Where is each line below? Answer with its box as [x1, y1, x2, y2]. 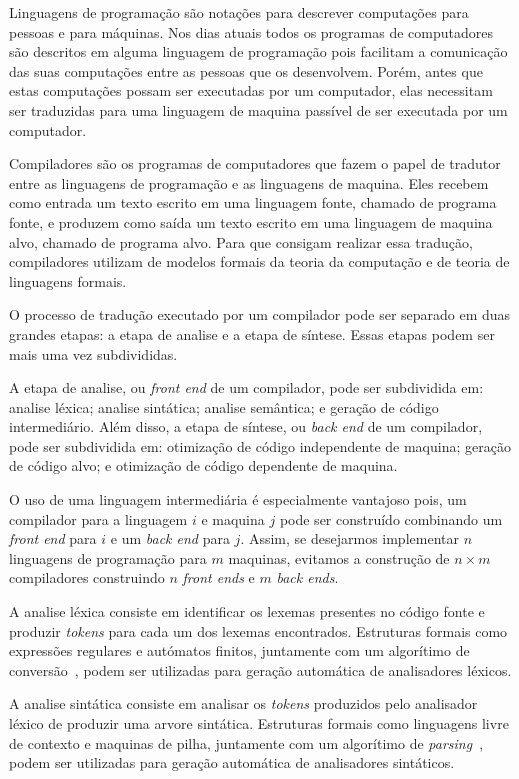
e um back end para [110, 528, 230, 549]
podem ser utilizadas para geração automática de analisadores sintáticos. [9, 752, 455, 773]
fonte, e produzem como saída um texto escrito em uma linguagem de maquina [9, 211, 493, 232]
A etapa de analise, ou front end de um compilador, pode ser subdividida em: [9, 377, 484, 398]
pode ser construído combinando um [279, 508, 503, 529]
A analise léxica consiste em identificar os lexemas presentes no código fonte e [9, 601, 485, 622]
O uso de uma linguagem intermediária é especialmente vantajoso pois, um [9, 489, 467, 510]
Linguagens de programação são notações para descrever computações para [9, 2, 469, 22]
